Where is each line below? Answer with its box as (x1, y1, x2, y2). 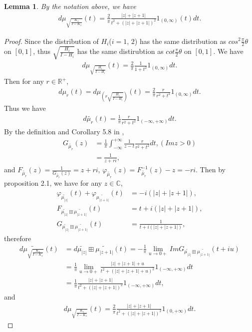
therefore (4, 233, 31, 243)
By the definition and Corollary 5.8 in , (4, 126, 124, 137)
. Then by (196, 164, 226, 175)
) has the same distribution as (134, 35, 226, 46)
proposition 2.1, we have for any (4, 178, 102, 188)
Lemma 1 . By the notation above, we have (4, 1, 136, 11)
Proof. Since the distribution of (4, 35, 99, 46)
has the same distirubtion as (77, 46, 164, 56)
